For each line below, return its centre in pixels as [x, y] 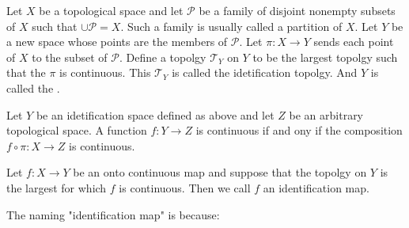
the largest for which [57, 187]
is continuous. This [105, 72]
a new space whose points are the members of [117, 42]
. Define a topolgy [163, 57]
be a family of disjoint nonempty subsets [297, 10]
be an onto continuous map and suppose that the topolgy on [220, 172]
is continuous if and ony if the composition [299, 130]
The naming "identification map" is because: [113, 214]
